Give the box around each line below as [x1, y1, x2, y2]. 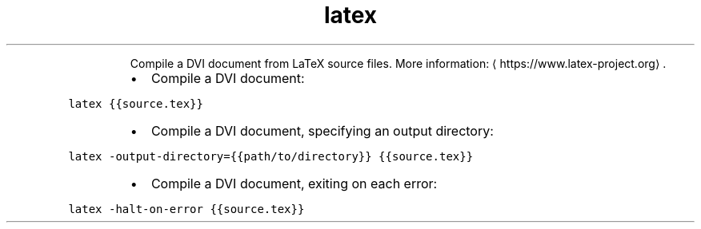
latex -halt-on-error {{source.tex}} [68, 202, 305, 215]
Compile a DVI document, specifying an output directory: [150, 122, 494, 139]
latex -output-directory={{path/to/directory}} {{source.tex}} [68, 149, 474, 163]
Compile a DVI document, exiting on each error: [150, 175, 438, 191]
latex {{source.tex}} [68, 97, 203, 110]
